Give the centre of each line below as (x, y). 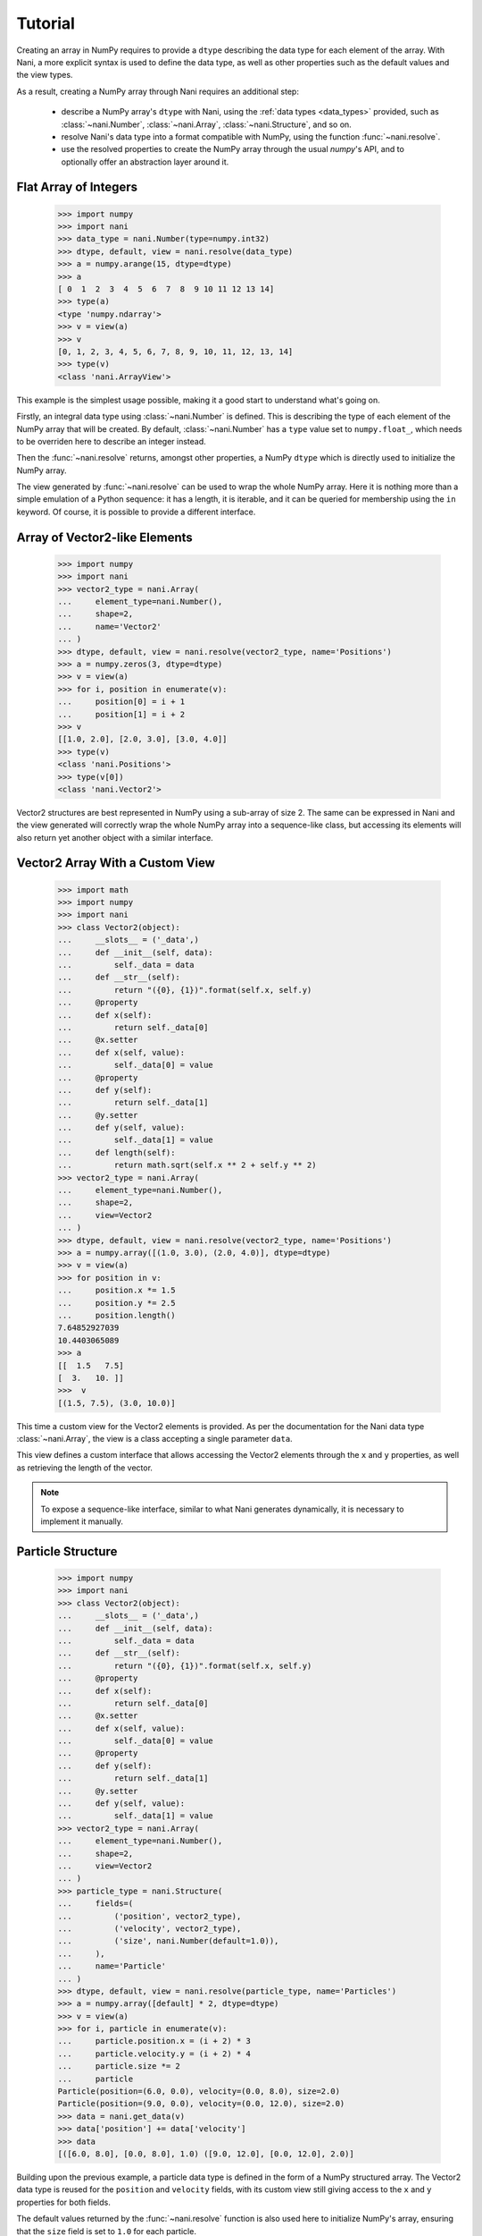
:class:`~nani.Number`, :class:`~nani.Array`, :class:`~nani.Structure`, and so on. (206, 124)
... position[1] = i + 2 (121, 714)
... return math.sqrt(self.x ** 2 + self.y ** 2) (187, 1165)
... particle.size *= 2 (119, 2067)
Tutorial (46, 23)
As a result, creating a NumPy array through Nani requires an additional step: (158, 91)
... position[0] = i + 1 (121, 702)
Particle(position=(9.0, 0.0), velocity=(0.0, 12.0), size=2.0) (201, 2104)
